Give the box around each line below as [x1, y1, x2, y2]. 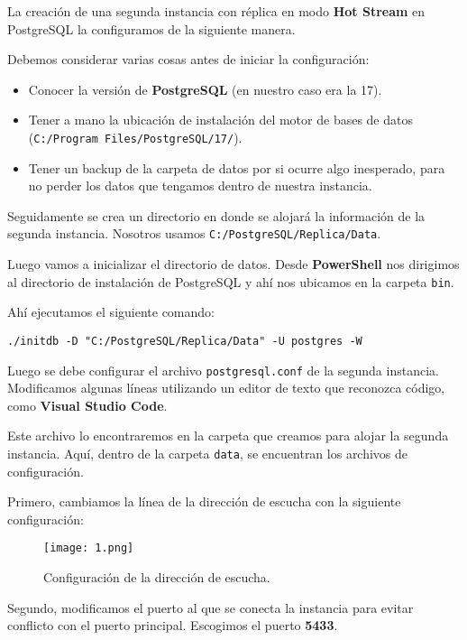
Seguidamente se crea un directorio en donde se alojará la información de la [7, 206, 426, 225]
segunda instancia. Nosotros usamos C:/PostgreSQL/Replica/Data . [7, 224, 381, 243]
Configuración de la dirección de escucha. [43, 568, 270, 587]
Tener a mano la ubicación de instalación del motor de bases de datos [28, 110, 413, 129]
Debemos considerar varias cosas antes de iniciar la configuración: [7, 50, 370, 69]
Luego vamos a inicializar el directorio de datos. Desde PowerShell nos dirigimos [7, 255, 460, 274]
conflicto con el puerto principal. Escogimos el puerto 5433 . [7, 616, 338, 635]
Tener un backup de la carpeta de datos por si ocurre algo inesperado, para [28, 158, 445, 177]
